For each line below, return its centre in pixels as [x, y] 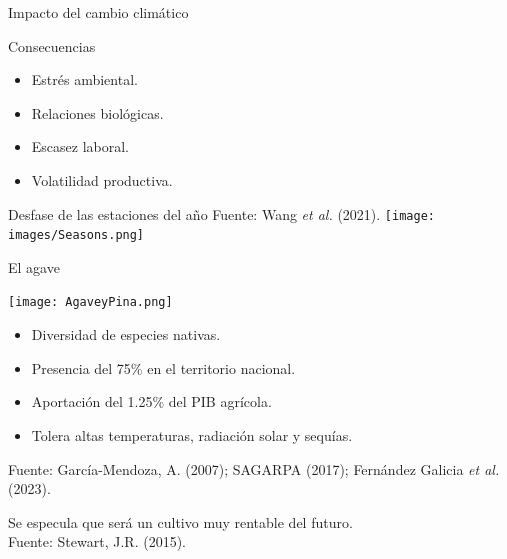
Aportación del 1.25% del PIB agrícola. [151, 401]
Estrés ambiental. [84, 79]
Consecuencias [52, 45]
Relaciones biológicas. [97, 112]
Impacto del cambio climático [98, 12]
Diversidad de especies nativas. [126, 334]
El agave [34, 266]
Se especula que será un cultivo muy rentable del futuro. [180, 521]
